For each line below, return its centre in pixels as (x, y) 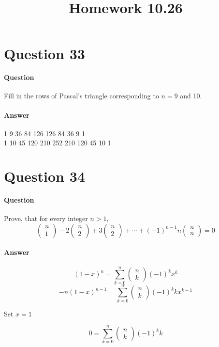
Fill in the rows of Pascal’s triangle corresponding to (81, 96)
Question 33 (44, 54)
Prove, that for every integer (46, 218)
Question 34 (44, 176)
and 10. (191, 96)
